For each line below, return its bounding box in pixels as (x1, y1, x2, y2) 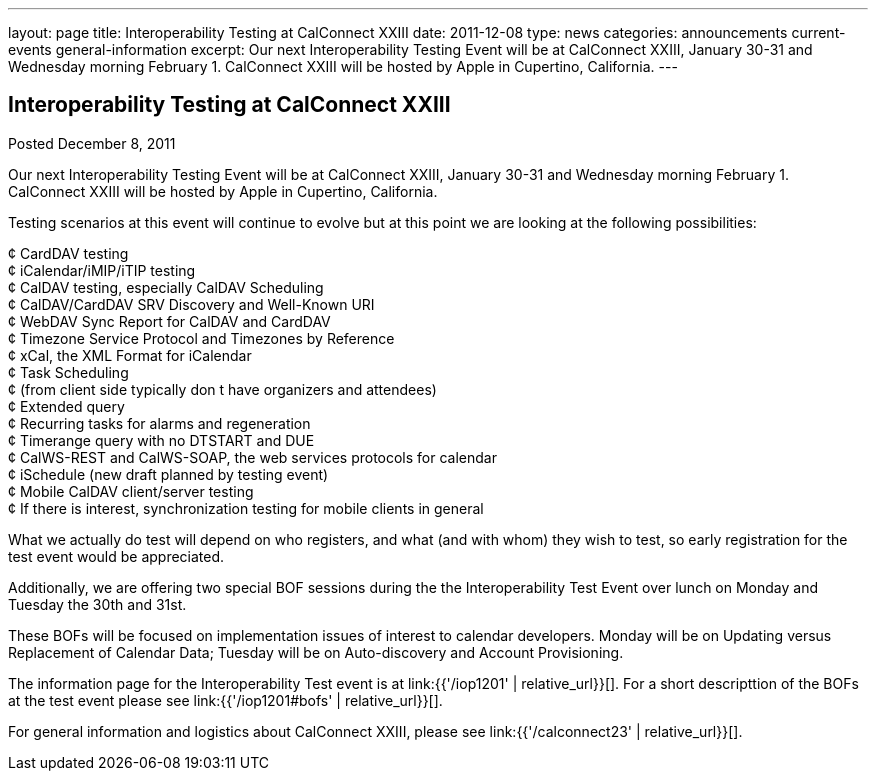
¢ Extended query (8, 397, 125, 415)
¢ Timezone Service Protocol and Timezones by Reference (8, 329, 395, 347)
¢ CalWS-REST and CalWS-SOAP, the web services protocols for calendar (8, 448, 497, 466)
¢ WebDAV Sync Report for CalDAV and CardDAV (8, 312, 331, 330)
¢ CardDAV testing (8, 244, 129, 262)
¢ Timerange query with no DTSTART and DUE (8, 431, 315, 449)
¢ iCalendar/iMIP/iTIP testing (8, 261, 196, 279)
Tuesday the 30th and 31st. (8, 595, 187, 613)
